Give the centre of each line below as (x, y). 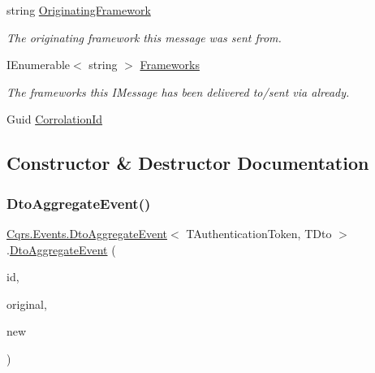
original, (27, 304)
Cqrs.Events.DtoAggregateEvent (87, 233)
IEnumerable (39, 65)
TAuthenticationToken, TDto (259, 233)
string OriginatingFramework (79, 10)
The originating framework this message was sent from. (144, 37)
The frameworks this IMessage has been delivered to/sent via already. (178, 91)
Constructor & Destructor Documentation (188, 163)
